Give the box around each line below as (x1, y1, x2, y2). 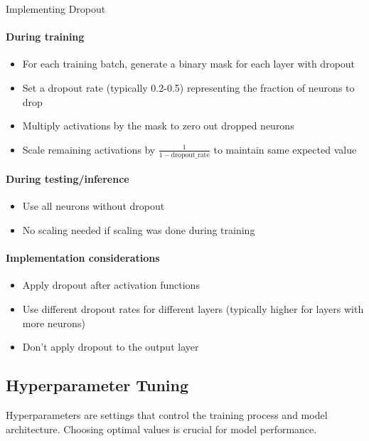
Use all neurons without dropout (22, 198, 165, 213)
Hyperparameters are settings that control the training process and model (6, 407, 328, 422)
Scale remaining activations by (22, 142, 156, 156)
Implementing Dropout (6, 1, 106, 16)
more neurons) (22, 315, 85, 330)
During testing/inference (6, 171, 129, 186)
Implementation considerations (6, 250, 160, 265)
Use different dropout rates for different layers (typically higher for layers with (22, 301, 364, 316)
